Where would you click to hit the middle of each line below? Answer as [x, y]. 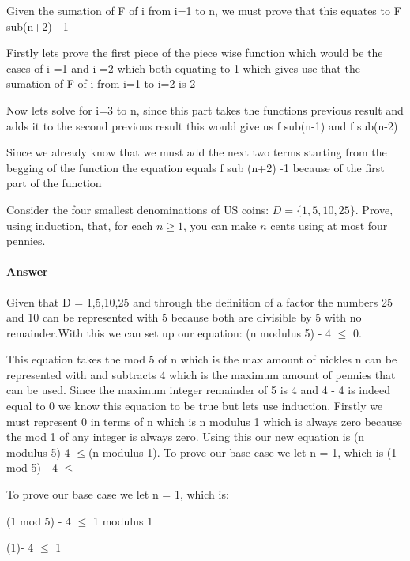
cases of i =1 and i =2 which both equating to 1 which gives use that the [183, 68]
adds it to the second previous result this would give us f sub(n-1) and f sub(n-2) [202, 125]
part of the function [54, 183]
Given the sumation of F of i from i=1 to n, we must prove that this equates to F [204, 10]
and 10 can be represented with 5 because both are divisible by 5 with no [184, 317]
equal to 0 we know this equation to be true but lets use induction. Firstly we [195, 406]
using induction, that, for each [80, 225]
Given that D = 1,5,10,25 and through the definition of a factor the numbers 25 [199, 301]
